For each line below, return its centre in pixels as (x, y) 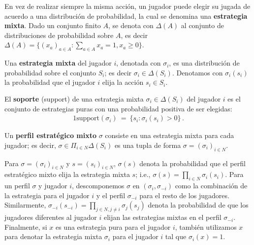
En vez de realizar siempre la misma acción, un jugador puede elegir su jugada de (127, 6)
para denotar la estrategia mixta (53, 236)
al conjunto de (202, 25)
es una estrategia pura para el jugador (113, 227)
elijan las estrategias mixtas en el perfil (162, 217)
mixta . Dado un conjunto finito (53, 25)
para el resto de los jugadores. (184, 195)
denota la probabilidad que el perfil (192, 163)
